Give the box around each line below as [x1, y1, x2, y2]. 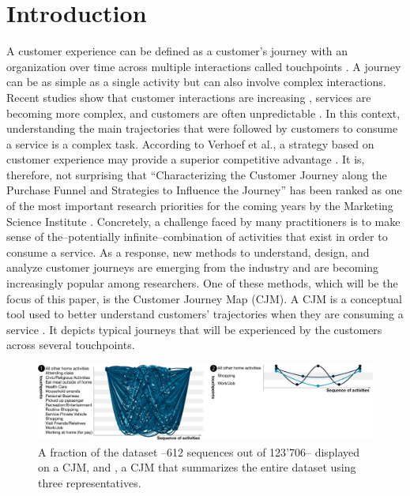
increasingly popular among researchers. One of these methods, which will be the [6, 275, 398, 291]
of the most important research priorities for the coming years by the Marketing [6, 197, 393, 214]
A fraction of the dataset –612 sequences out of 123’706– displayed [38, 443, 360, 460]
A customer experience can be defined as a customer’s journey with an [6, 43, 348, 59]
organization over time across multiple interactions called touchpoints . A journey [6, 58, 401, 74]
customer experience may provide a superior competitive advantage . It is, [6, 151, 365, 167]
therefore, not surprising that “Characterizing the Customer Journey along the [6, 166, 387, 182]
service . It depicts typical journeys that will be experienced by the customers [6, 321, 382, 337]
